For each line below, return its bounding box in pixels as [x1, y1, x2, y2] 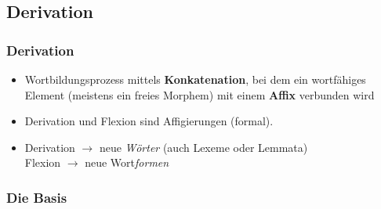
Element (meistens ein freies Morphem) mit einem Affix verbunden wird [24, 86, 375, 103]
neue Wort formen [85, 154, 169, 171]
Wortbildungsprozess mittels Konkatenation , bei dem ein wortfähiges [24, 71, 366, 87]
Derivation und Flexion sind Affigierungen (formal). [24, 113, 274, 129]
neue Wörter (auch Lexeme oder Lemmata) [99, 139, 308, 155]
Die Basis [6, 187, 67, 207]
